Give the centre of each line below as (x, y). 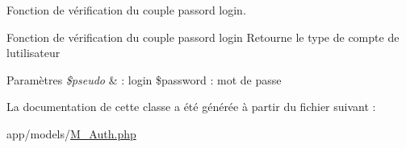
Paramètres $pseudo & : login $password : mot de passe (144, 79)
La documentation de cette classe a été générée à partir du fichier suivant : (191, 107)
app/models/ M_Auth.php (71, 133)
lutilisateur (33, 53)
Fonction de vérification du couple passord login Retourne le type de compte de (203, 37)
